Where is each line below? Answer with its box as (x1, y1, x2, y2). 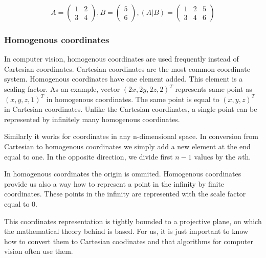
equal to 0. (4, 198, 37, 209)
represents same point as (175, 84, 252, 94)
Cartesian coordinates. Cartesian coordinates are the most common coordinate (4, 63, 250, 74)
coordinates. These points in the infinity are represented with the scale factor (4, 188, 246, 199)
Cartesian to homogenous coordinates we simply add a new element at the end (4, 141, 251, 151)
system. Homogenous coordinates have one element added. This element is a (4, 73, 243, 84)
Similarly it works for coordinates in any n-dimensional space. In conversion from (4, 131, 258, 142)
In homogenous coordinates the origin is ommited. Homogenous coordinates (4, 168, 241, 179)
